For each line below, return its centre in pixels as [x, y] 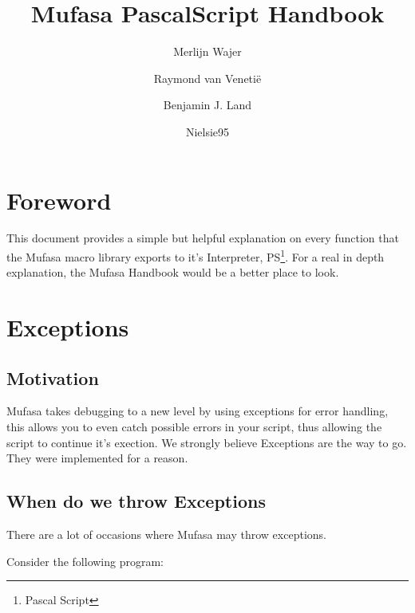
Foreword [59, 200]
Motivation [53, 377]
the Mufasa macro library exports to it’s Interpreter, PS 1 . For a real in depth [196, 255]
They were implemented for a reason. [97, 458]
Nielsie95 [207, 131]
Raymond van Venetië [207, 78]
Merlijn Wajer [207, 51]
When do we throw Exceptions [136, 501]
